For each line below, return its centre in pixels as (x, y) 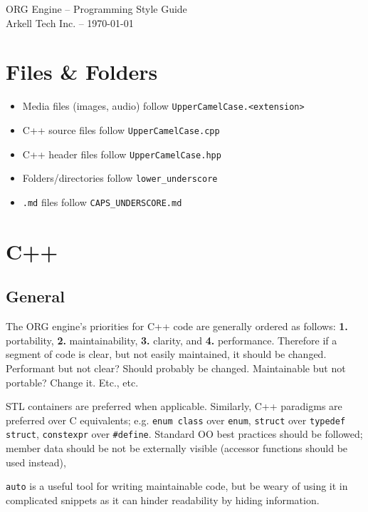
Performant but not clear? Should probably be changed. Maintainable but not (176, 368)
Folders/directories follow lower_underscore (120, 178)
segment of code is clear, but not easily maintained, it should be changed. (166, 354)
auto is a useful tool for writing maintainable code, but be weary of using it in (177, 486)
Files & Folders (82, 72)
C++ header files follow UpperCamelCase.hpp (122, 154)
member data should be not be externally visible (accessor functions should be (177, 448)
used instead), (36, 462)
